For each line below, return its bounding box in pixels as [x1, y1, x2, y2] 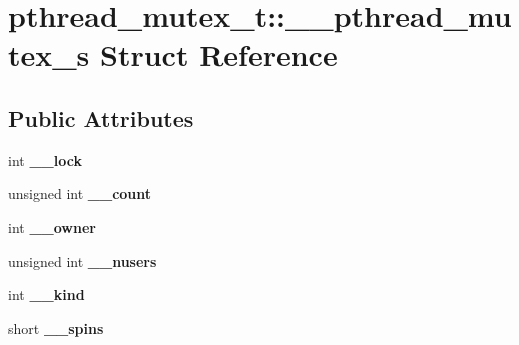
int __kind [8, 284, 85, 305]
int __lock [8, 149, 82, 170]
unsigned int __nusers [8, 250, 157, 271]
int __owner [8, 216, 96, 237]
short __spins [8, 317, 104, 338]
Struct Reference [100, 34, 338, 75]
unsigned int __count [8, 183, 152, 204]
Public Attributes [8, 102, 194, 133]
